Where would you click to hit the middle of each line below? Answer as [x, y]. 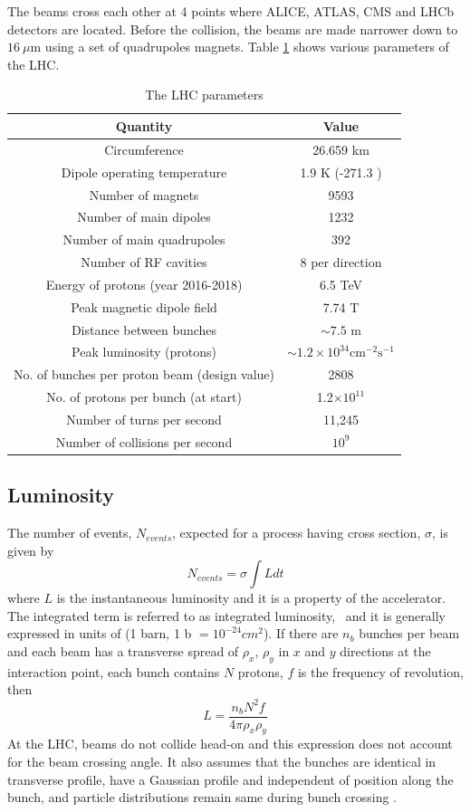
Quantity [144, 125]
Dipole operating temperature [144, 172]
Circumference [144, 149]
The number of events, [70, 533]
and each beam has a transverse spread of [123, 651]
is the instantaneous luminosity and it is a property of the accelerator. [251, 598]
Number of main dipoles [144, 217]
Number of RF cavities [144, 262]
